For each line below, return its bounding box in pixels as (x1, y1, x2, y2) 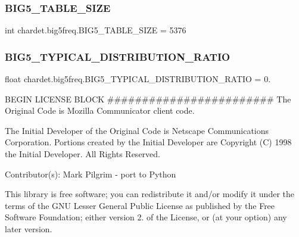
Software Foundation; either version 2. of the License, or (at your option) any (5, 211, 287, 223)
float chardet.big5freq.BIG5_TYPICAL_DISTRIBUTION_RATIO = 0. (5, 73, 271, 85)
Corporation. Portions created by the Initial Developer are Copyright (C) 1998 (5, 136, 292, 148)
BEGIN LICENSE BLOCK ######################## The (5, 92, 291, 105)
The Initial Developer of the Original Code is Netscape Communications (5, 124, 269, 136)
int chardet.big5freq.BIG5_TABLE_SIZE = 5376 (5, 24, 186, 36)
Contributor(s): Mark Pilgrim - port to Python (5, 167, 176, 180)
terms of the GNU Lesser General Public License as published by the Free (5, 199, 275, 211)
